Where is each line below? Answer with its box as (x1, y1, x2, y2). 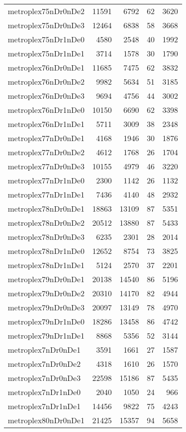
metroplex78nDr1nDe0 (8, 245, 85, 256)
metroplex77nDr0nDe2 (8, 146, 85, 158)
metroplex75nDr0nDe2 (8, 5, 85, 17)
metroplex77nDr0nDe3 (8, 161, 85, 172)
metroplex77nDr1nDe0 (8, 175, 85, 186)
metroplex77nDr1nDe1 (8, 189, 85, 200)
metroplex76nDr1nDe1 (8, 118, 85, 129)
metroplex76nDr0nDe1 (8, 62, 85, 73)
